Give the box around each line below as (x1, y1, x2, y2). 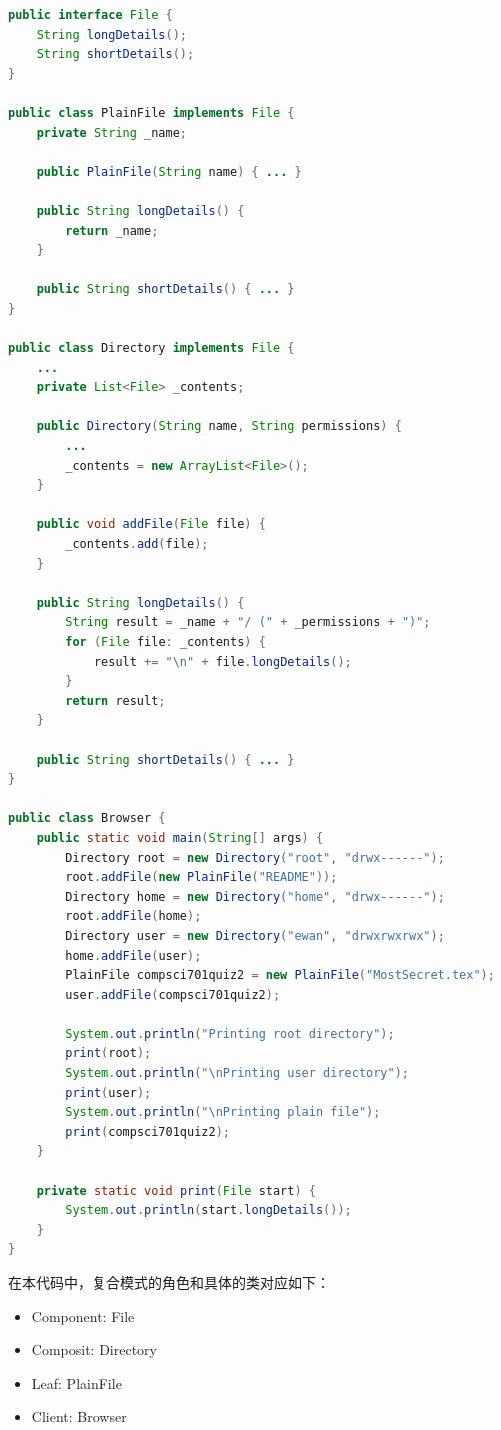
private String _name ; (36, 125, 188, 140)
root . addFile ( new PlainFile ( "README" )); (65, 870, 338, 885)
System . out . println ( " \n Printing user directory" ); (65, 1066, 409, 1081)
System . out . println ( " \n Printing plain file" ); (65, 1105, 381, 1120)
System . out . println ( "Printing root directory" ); (65, 1026, 395, 1041)
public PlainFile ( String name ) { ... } (36, 164, 302, 179)
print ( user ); (65, 1085, 152, 1100)
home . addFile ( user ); (65, 948, 202, 963)
